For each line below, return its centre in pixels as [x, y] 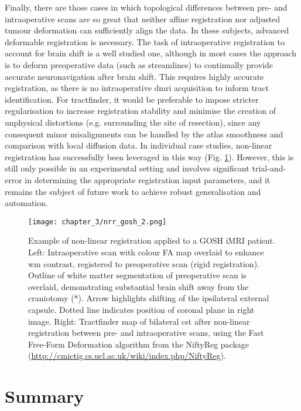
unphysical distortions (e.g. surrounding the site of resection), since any [133, 122]
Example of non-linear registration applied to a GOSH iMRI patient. [152, 240]
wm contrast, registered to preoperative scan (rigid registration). [144, 263]
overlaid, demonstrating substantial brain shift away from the [138, 286]
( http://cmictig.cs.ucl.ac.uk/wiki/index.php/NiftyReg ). [127, 356]
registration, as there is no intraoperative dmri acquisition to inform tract [137, 88]
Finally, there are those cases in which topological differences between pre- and [146, 7]
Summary [45, 396]
